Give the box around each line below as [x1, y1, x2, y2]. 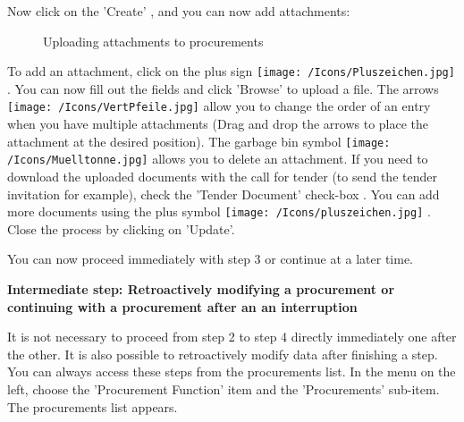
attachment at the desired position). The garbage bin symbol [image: [7, 131, 391, 150]
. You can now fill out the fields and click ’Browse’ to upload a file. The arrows [7, 79, 439, 97]
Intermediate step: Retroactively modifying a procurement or [7, 280, 395, 299]
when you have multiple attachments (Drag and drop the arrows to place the [7, 114, 429, 133]
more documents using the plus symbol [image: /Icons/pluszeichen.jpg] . [7, 202, 431, 221]
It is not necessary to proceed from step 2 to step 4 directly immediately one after [7, 327, 457, 346]
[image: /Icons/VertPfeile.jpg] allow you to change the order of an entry [7, 97, 431, 115]
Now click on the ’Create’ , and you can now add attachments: [7, 2, 350, 20]
